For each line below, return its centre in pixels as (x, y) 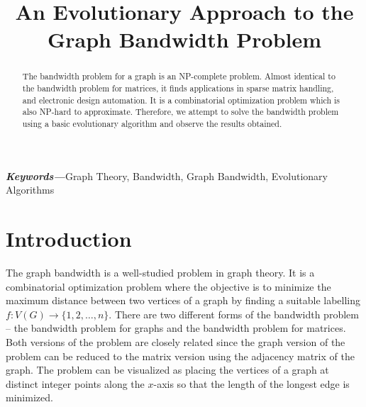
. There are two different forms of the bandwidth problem (234, 314)
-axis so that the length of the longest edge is (251, 383)
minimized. (29, 397)
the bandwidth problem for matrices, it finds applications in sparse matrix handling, (178, 88)
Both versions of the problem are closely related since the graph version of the (176, 341)
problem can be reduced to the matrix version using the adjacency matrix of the (180, 356)
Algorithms (30, 190)
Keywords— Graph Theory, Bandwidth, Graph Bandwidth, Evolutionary (167, 175)
